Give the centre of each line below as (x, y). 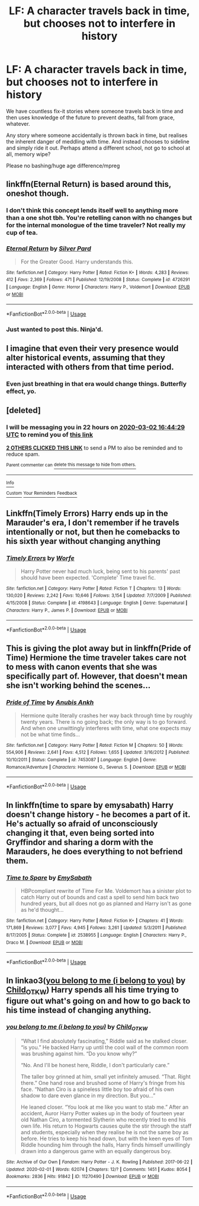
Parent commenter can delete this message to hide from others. (71, 465)
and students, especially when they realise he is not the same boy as (105, 1132)
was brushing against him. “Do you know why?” (79, 1054)
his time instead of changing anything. (79, 1010)
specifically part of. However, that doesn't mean (97, 677)
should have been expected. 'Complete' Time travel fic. (88, 577)
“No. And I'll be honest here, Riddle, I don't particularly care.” (95, 1065)
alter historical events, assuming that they (86, 358)
